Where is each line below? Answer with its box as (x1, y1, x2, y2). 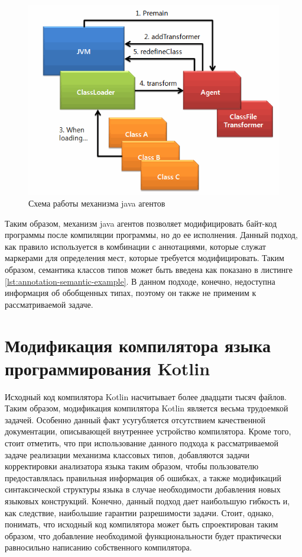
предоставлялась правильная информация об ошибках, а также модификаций (5, 471, 281, 484)
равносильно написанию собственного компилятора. (5, 541, 192, 553)
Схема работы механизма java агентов (28, 197, 165, 210)
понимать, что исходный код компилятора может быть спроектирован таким (5, 518, 278, 530)
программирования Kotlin (5, 356, 210, 380)
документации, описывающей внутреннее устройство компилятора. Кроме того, (5, 425, 291, 437)
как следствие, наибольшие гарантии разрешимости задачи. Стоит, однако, (5, 506, 274, 519)
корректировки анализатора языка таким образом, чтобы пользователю (5, 460, 259, 472)
